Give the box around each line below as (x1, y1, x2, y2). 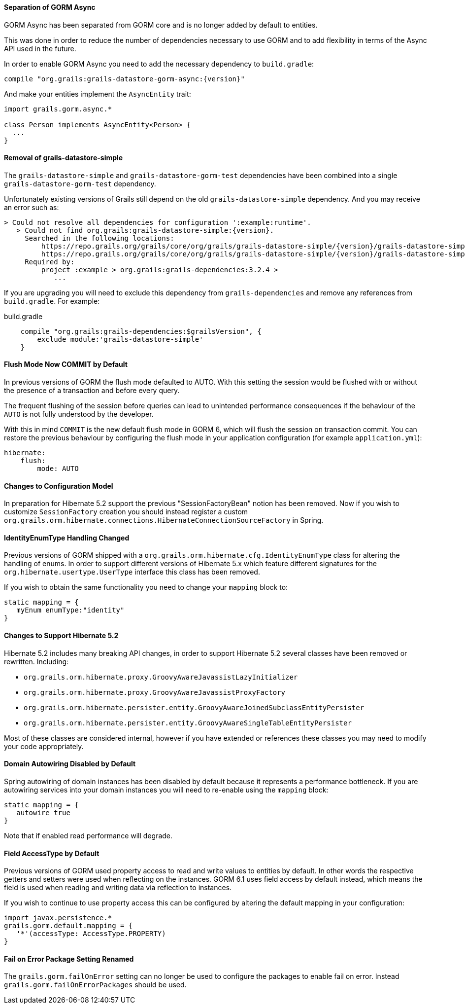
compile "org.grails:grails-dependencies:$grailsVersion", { (20, 327, 262, 335)
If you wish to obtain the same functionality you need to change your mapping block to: (4, 583, 288, 592)
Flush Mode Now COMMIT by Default (4, 360, 128, 369)
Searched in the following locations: (25, 234, 174, 242)
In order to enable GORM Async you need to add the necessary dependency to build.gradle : (4, 59, 314, 68)
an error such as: (4, 203, 59, 212)
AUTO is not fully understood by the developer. (4, 410, 154, 419)
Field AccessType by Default (4, 849, 100, 858)
